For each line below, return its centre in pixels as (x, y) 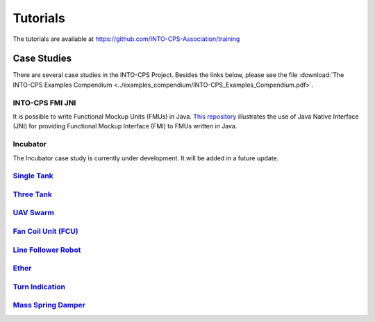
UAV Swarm (34, 213)
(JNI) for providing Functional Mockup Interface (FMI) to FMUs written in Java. (125, 126)
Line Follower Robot (47, 250)
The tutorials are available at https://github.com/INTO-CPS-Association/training (126, 39)
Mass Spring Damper (49, 305)
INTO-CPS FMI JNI (44, 103)
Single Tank (33, 176)
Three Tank (32, 194)
